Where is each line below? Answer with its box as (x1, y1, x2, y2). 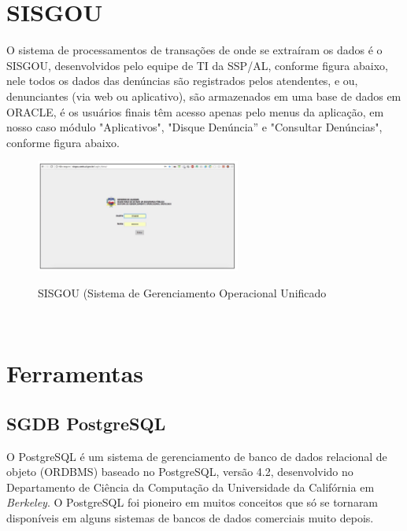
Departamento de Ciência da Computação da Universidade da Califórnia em (6, 478, 375, 495)
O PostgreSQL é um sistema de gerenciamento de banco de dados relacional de (6, 448, 387, 464)
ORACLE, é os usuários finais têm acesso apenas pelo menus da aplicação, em (6, 103, 384, 120)
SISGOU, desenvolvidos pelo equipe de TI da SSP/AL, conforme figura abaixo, (6, 57, 388, 73)
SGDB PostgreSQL (6, 411, 166, 435)
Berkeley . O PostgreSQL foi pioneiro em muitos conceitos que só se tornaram (6, 494, 379, 511)
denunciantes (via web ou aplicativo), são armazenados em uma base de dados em (6, 87, 401, 104)
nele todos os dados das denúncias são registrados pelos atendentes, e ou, (6, 72, 358, 89)
